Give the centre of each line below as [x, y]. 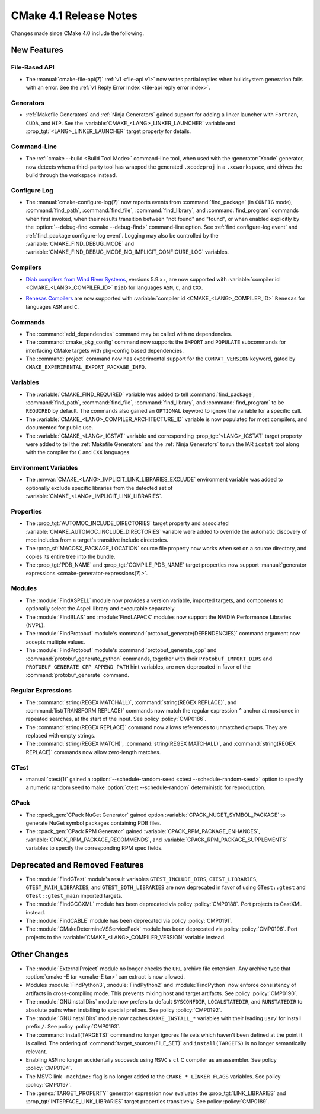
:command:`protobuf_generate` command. [78, 675]
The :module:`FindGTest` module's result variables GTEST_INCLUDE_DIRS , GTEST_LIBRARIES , [142, 879]
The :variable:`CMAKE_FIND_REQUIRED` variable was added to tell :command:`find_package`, [140, 394]
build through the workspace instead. [71, 175]
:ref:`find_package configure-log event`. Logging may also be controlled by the [122, 235]
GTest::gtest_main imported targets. [74, 895]
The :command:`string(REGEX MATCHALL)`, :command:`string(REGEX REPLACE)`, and [131, 702]
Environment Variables [44, 468]
